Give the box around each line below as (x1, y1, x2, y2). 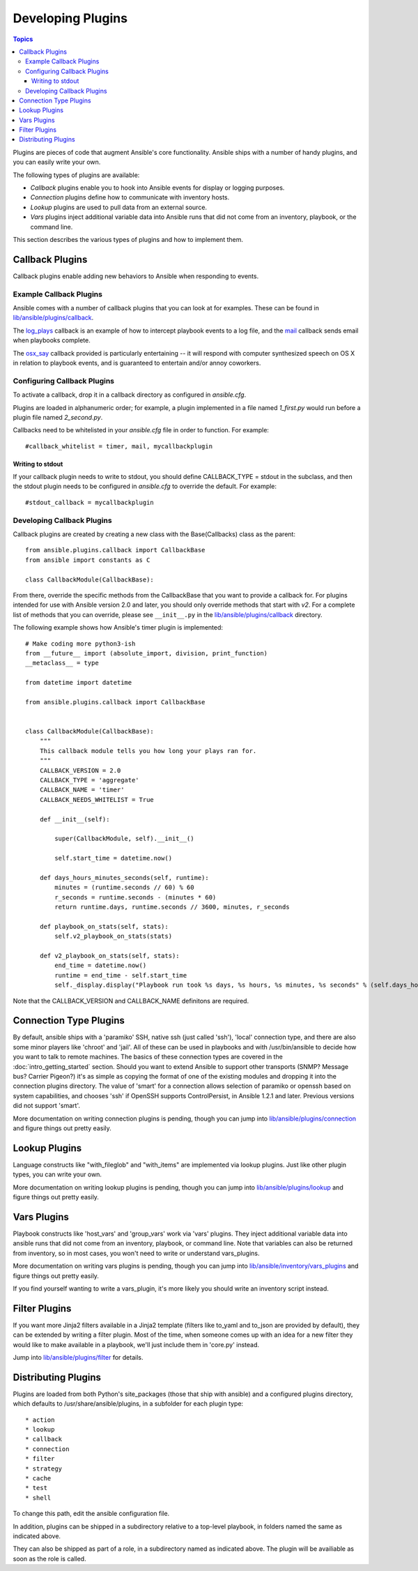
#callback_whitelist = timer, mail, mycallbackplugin (25, 442, 212, 450)
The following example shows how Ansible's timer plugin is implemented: (13, 623, 223, 632)
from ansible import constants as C (25, 556, 150, 564)
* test (25, 1484, 48, 1492)
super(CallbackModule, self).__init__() (54, 835, 194, 843)
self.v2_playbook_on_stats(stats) (54, 932, 173, 941)
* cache (25, 1475, 52, 1482)
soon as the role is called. (13, 1554, 86, 1563)
